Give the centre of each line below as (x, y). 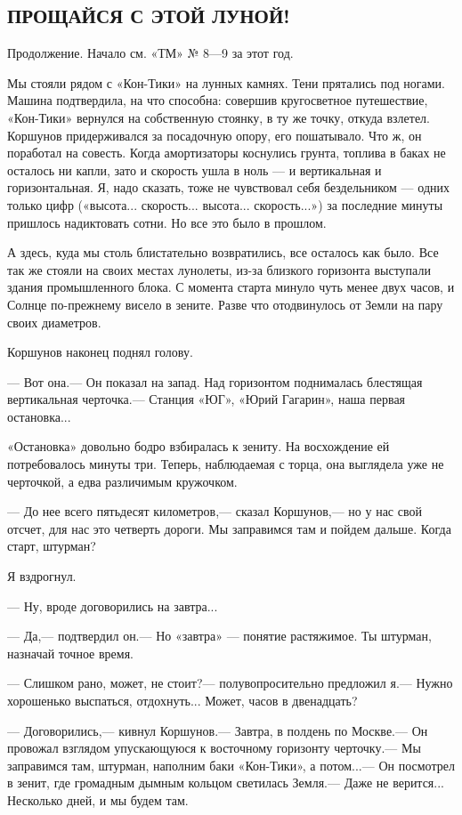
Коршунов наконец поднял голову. (100, 352)
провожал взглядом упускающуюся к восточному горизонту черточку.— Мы (214, 748)
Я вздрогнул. (42, 576)
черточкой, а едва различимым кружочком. (122, 481)
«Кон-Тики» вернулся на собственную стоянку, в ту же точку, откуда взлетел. (219, 117)
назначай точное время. (70, 653)
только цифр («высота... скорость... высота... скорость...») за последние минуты (225, 204)
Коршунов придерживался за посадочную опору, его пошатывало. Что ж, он (215, 135)
